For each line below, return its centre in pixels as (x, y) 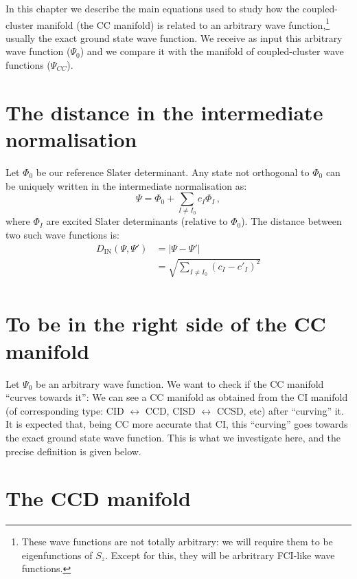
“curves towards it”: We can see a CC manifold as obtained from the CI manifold (177, 397)
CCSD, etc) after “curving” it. (280, 410)
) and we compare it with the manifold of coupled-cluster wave (212, 51)
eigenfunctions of (57, 555)
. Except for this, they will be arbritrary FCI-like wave (220, 555)
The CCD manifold (98, 498)
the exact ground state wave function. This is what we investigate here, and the (173, 437)
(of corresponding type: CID (65, 410)
